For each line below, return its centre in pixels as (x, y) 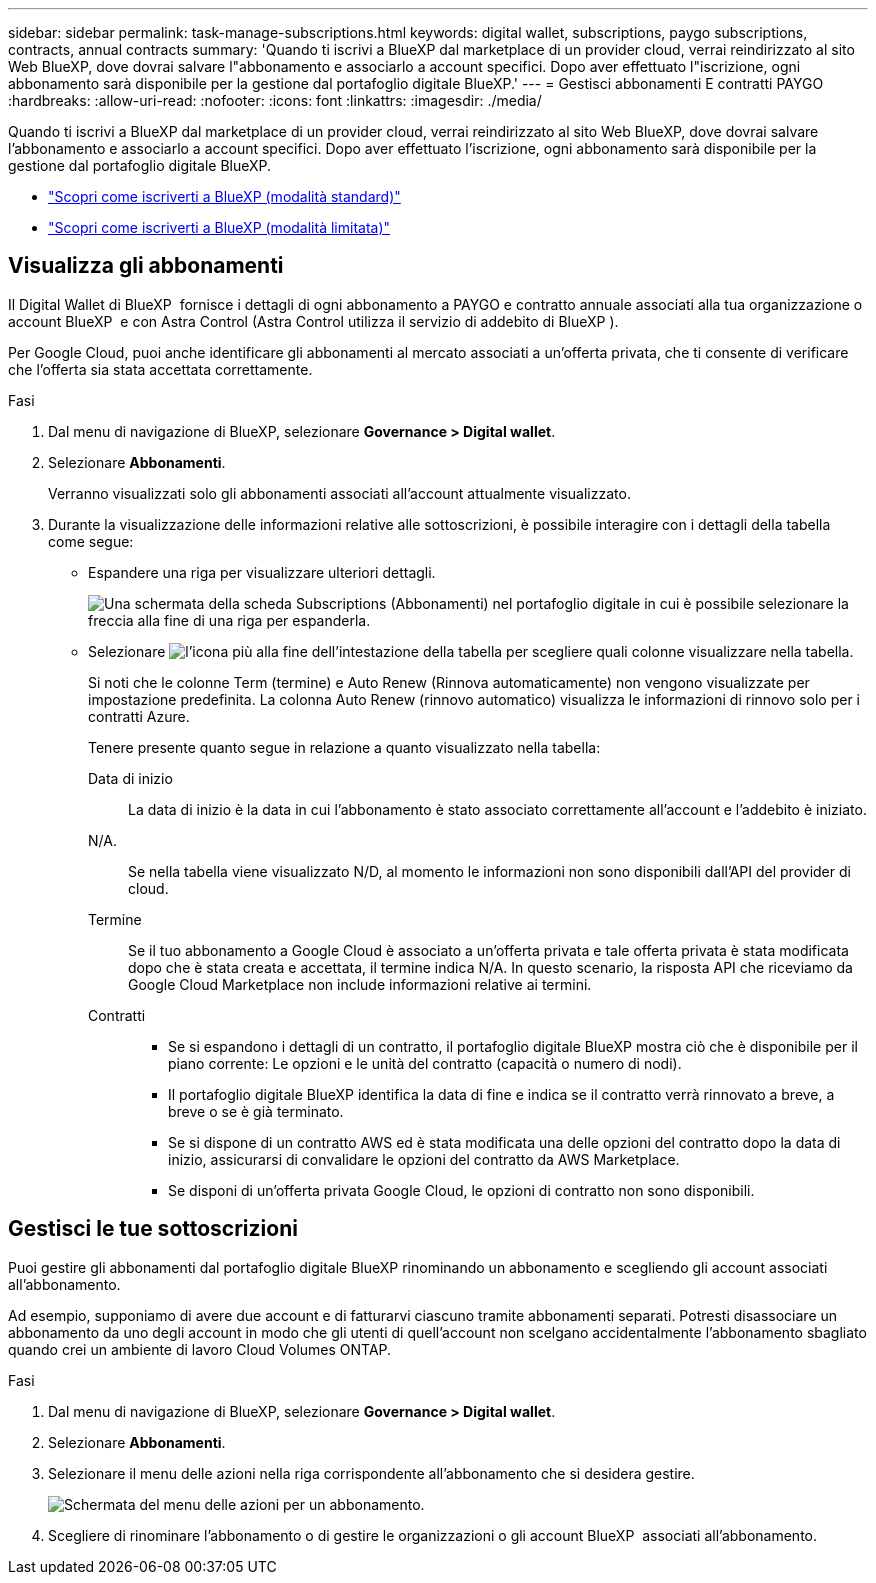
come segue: (91, 541)
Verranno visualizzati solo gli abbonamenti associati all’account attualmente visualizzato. (339, 493)
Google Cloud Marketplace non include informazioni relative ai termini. (360, 984)
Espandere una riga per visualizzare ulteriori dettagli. (262, 572)
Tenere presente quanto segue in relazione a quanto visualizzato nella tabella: (344, 747)
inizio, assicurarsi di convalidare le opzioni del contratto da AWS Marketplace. (424, 1159)
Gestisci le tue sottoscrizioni (153, 1229)
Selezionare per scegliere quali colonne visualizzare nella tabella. (471, 651)
